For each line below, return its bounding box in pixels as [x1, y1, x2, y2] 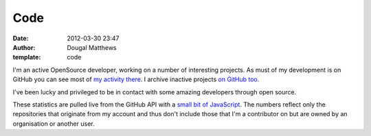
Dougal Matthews [67, 43, 117, 51]
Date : [12, 34, 29, 42]
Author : [12, 43, 36, 51]
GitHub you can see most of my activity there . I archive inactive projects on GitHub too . [12, 75, 260, 83]
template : [12, 53, 41, 62]
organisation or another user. [12, 120, 95, 128]
